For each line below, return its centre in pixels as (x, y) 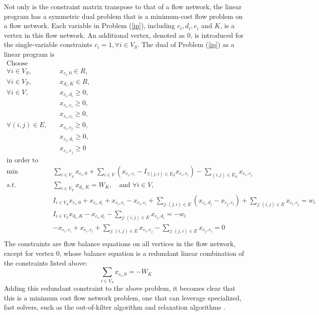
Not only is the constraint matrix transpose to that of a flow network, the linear (123, 6)
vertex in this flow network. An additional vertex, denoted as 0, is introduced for (124, 35)
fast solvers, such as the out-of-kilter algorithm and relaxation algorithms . (115, 307)
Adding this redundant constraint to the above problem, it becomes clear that (120, 288)
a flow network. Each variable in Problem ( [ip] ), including (89, 25)
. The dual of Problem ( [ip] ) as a (186, 44)
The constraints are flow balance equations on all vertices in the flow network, (120, 244)
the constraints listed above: (46, 262)
